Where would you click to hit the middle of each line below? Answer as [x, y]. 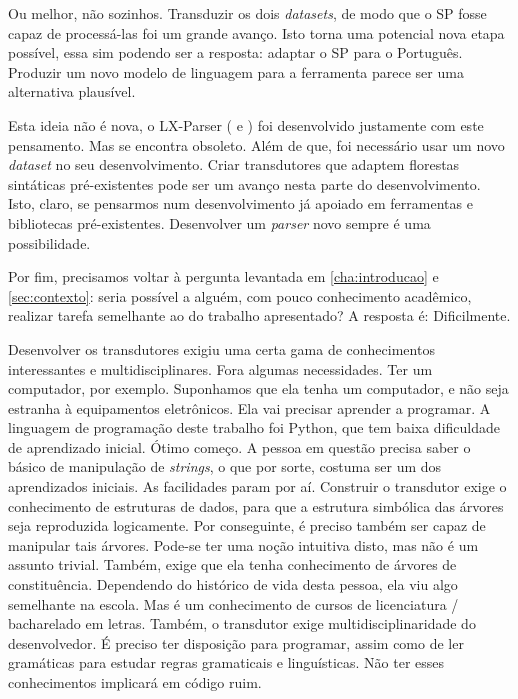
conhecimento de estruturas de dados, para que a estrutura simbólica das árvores [256, 505]
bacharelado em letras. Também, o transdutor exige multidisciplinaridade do [242, 623]
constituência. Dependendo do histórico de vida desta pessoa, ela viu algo [233, 584]
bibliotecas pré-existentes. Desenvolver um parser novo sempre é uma [219, 222]
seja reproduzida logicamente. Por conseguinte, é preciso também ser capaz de [247, 525]
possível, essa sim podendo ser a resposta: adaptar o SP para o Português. [235, 52]
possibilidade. [49, 242]
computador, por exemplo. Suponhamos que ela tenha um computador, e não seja [258, 388]
